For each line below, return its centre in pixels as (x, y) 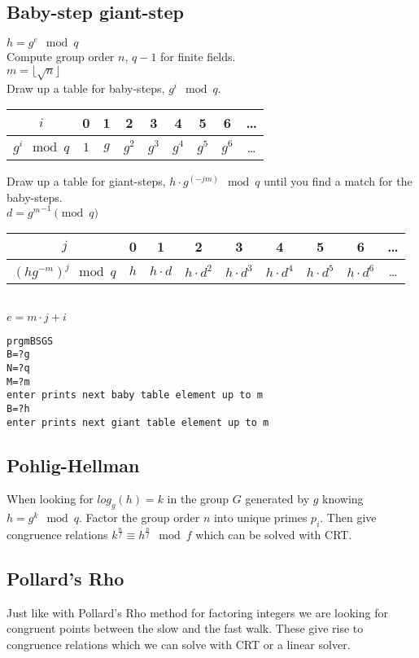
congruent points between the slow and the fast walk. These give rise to (185, 628)
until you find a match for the (338, 181)
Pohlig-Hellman (73, 465)
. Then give (348, 518)
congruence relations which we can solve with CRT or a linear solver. (179, 644)
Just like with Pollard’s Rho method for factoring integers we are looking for (197, 612)
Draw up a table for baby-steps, (86, 88)
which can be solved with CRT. (274, 534)
